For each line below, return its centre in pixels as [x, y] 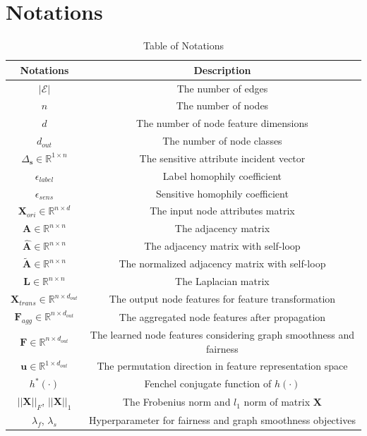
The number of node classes [222, 141]
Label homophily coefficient [222, 175]
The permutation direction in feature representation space [222, 366]
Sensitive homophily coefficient [222, 193]
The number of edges [222, 88]
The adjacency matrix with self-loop [222, 246]
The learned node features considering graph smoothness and [222, 335]
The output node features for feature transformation [222, 299]
